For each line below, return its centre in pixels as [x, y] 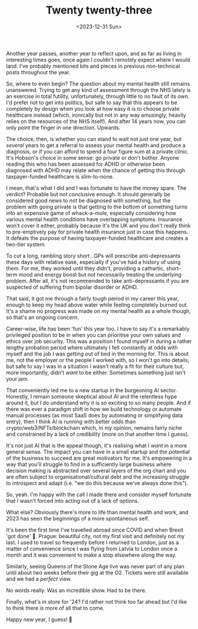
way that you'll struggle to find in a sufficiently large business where [89, 464]
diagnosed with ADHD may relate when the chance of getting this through [96, 170]
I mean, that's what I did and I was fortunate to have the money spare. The [96, 188]
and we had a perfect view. [39, 579]
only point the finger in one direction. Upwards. [63, 127]
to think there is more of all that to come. [55, 608]
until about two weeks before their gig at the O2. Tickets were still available [97, 572]
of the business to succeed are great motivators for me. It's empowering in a [99, 458]
